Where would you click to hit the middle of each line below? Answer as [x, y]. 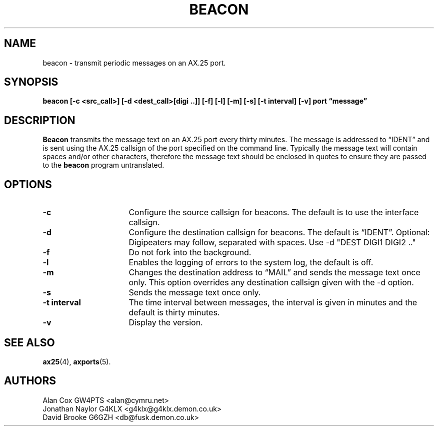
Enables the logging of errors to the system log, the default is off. [251, 263]
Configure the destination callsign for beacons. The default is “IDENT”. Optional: [279, 233]
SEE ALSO [29, 342]
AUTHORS [30, 381]
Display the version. [166, 323]
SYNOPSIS [31, 82]
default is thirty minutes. [174, 313]
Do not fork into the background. [190, 253]
